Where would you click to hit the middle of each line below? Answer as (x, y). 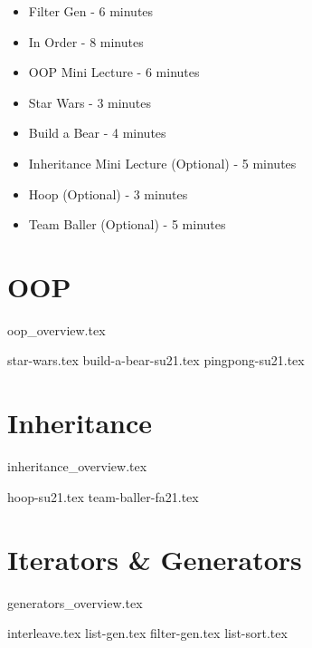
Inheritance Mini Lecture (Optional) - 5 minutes (162, 163)
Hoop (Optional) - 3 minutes (108, 193)
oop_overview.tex (57, 329)
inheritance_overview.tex (77, 466)
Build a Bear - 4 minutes (97, 133)
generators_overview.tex (75, 602)
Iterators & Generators (155, 559)
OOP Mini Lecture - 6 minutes (114, 72)
